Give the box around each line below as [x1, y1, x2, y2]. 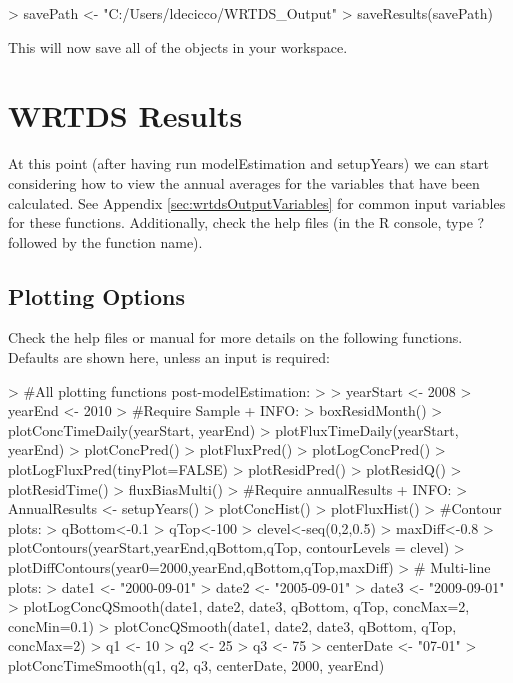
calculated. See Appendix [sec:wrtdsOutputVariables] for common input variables [8, 192, 506, 213]
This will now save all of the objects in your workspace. [8, 36, 348, 57]
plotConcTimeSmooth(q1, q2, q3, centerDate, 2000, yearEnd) [8, 654, 385, 675]
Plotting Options [8, 280, 185, 311]
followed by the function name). [8, 231, 203, 252]
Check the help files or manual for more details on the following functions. [8, 327, 463, 348]
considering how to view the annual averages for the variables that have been [8, 172, 480, 193]
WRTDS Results [8, 95, 243, 136]
